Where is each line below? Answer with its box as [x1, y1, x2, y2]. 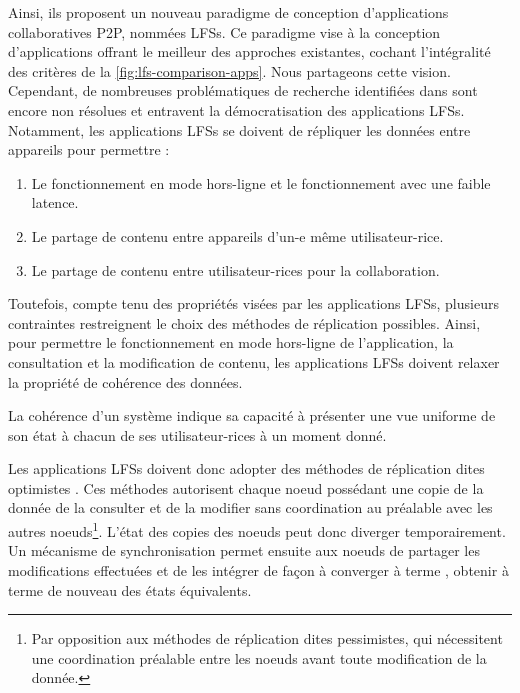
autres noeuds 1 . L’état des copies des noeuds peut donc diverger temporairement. [8, 518, 506, 541]
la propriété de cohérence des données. [8, 371, 243, 392]
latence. [31, 192, 79, 213]
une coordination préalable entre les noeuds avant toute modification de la [31, 647, 487, 668]
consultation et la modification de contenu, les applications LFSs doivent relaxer [8, 351, 500, 372]
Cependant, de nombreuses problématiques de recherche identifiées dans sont [8, 80, 478, 101]
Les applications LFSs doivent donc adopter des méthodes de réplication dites [8, 458, 485, 479]
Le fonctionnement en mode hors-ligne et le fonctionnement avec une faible [31, 172, 491, 193]
